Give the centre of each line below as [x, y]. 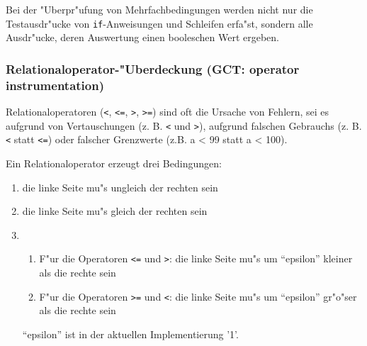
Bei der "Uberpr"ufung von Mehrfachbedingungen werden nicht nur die [159, 9]
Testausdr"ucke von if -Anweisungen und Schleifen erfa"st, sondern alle [159, 23]
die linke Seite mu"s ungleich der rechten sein [120, 187]
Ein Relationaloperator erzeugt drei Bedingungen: [114, 163]
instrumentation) [55, 85]
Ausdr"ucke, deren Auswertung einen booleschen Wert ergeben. [142, 37]
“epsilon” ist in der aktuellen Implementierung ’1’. [130, 334]
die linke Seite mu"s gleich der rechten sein [115, 211]
